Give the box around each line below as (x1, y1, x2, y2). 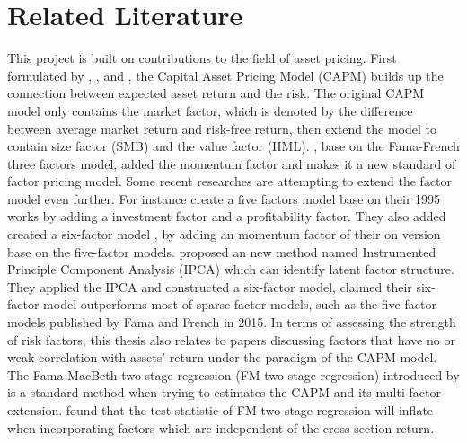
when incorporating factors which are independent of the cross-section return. (7, 418, 435, 437)
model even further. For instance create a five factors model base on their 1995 (7, 189, 441, 208)
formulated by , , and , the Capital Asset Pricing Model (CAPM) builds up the (7, 66, 444, 84)
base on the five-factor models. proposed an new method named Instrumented (7, 242, 436, 261)
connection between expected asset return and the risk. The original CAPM (7, 84, 425, 102)
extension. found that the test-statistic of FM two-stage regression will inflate (7, 401, 434, 419)
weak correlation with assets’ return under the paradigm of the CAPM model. (7, 348, 437, 367)
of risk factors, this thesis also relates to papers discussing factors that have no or (7, 330, 455, 349)
